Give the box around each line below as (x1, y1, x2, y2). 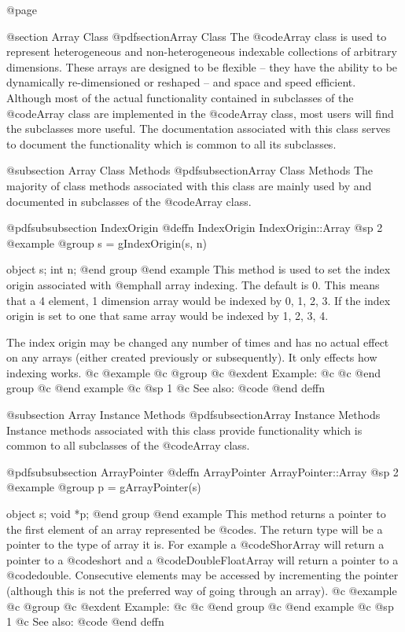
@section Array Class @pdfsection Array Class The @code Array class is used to (6, 28, 387, 44)
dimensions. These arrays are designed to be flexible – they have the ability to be (6, 58, 398, 75)
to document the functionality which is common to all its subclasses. (6, 135, 337, 152)
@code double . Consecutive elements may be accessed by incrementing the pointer (6, 567, 399, 583)
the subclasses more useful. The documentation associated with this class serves (6, 120, 391, 137)
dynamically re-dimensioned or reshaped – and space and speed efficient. (6, 74, 356, 90)
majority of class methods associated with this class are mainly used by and (6, 177, 372, 193)
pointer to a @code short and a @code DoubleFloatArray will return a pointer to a (6, 551, 399, 568)
